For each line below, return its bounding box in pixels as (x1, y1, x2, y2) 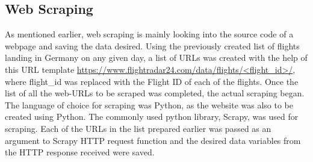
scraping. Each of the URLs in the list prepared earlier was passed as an (5, 122, 271, 134)
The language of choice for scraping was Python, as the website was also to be (5, 98, 294, 111)
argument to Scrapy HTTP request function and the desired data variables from (5, 134, 301, 146)
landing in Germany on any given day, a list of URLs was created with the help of (5, 51, 308, 64)
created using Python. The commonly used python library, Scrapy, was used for (5, 110, 299, 123)
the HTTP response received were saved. (5, 146, 155, 158)
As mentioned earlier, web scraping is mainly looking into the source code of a (5, 28, 294, 40)
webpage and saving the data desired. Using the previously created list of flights (5, 39, 300, 52)
